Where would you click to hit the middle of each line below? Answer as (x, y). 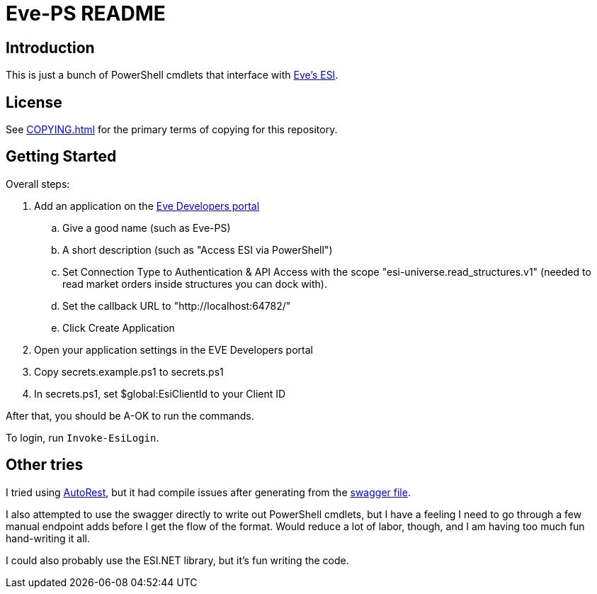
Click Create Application (119, 327)
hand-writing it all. (48, 538)
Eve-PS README (86, 13)
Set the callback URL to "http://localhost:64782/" (177, 306)
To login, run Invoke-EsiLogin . (83, 437)
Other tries (45, 465)
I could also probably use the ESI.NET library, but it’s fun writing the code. (177, 560)
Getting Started (61, 157)
